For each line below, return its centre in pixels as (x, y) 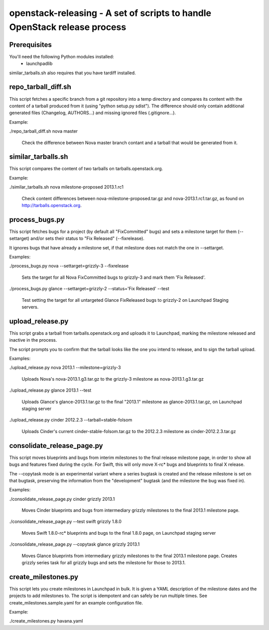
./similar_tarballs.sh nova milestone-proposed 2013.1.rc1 (67, 187)
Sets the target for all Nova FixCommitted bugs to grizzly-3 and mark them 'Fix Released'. (114, 277)
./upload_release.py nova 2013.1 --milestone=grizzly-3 (65, 368)
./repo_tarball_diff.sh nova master (44, 131)
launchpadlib (39, 64)
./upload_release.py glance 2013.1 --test (50, 390)
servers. (30, 307)
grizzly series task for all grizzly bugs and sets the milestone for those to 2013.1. (104, 563)
